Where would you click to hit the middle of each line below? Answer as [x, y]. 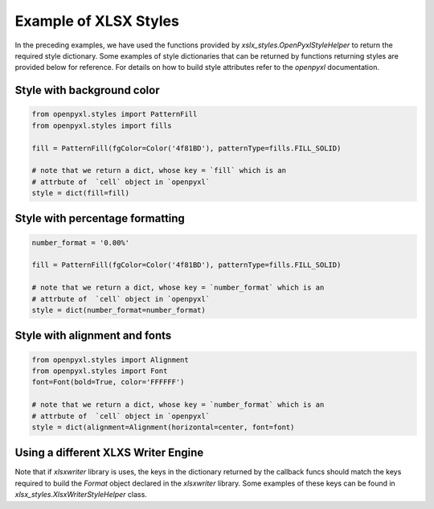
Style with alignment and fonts [93, 336]
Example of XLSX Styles [97, 21]
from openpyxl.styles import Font [100, 371]
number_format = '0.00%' [81, 242]
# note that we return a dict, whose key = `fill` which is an [159, 170]
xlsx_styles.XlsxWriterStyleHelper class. [81, 495]
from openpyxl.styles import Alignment [110, 359]
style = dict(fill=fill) [81, 193]
